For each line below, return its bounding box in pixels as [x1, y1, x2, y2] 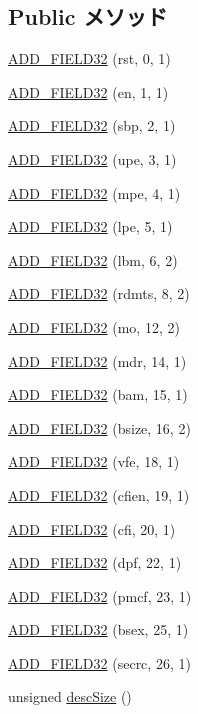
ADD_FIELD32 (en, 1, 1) [8, 81, 169, 102]
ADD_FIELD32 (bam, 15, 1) [8, 384, 188, 405]
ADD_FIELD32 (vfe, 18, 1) [8, 451, 180, 472]
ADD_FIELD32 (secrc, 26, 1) [8, 652, 191, 673]
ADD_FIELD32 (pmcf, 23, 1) [8, 585, 192, 606]
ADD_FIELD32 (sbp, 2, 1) [8, 115, 176, 136]
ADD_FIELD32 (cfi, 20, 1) [8, 518, 176, 539]
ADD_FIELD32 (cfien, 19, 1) [8, 484, 190, 505]
